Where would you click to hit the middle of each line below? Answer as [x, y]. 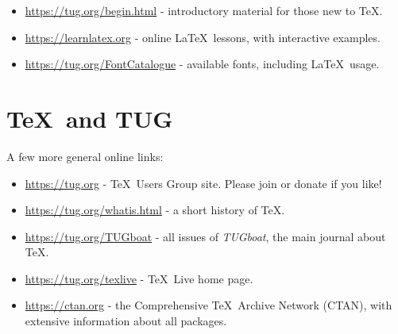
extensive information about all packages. [126, 321]
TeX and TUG [90, 118]
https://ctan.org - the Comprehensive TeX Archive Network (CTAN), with [209, 305]
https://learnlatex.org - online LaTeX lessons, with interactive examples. [203, 37]
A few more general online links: [85, 156]
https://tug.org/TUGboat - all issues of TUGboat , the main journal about [205, 236]
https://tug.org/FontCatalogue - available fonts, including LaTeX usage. [202, 64]
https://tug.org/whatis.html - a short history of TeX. [155, 210]
